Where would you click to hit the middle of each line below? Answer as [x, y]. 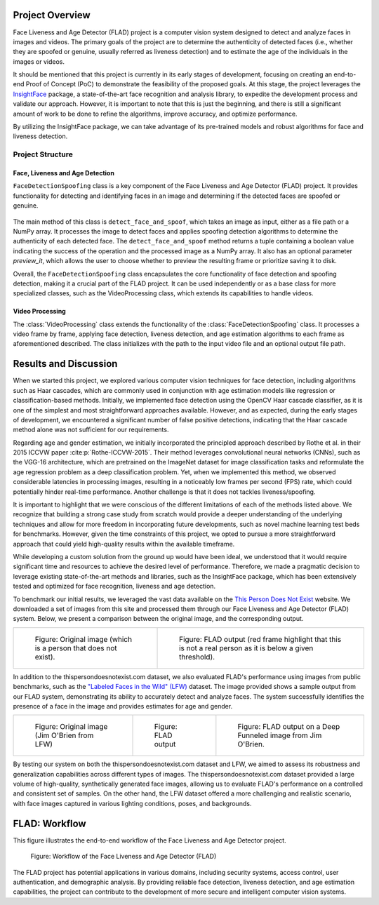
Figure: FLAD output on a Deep [289, 727]
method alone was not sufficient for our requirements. [91, 430]
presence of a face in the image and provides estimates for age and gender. [123, 706]
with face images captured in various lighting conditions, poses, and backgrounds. [132, 803]
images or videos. [39, 61]
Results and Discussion [65, 364]
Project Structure [43, 154]
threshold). [197, 657]
